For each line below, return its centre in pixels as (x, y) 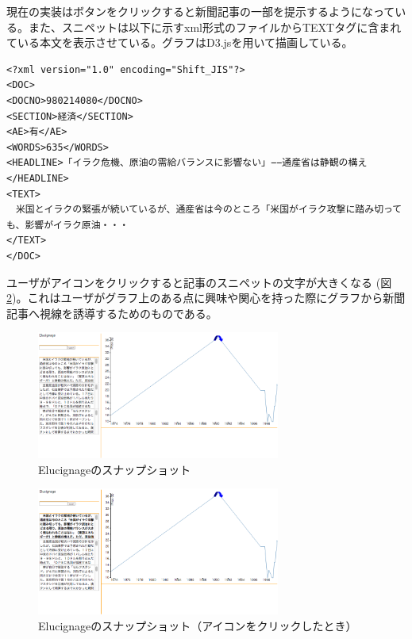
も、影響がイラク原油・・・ (68, 225)
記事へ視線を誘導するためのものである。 (112, 313)
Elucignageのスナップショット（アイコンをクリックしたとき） (198, 625)
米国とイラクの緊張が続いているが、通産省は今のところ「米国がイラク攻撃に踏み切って (209, 210)
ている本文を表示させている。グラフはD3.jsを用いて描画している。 (180, 42)
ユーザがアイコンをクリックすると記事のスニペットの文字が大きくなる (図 (199, 282)
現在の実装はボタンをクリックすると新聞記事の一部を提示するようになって (201, 11)
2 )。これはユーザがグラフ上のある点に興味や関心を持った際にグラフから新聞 (206, 298)
